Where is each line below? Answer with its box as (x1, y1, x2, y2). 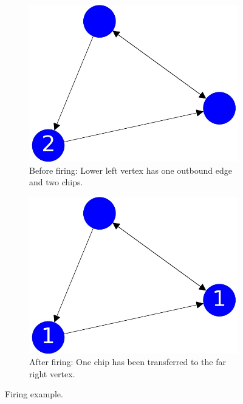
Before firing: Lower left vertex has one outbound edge (29, 163, 232, 176)
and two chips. (29, 176, 83, 188)
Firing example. (5, 388, 63, 400)
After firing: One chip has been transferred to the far (29, 355, 226, 368)
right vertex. (29, 367, 75, 380)
